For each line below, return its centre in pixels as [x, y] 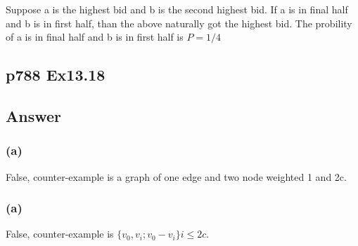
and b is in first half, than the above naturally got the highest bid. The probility [179, 23]
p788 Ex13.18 [56, 75]
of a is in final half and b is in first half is [95, 37]
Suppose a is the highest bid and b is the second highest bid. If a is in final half [177, 9]
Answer [34, 115]
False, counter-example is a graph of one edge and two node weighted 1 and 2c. [176, 176]
